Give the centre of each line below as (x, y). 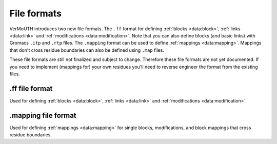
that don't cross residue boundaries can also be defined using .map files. (87, 50)
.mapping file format (43, 115)
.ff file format (31, 88)
